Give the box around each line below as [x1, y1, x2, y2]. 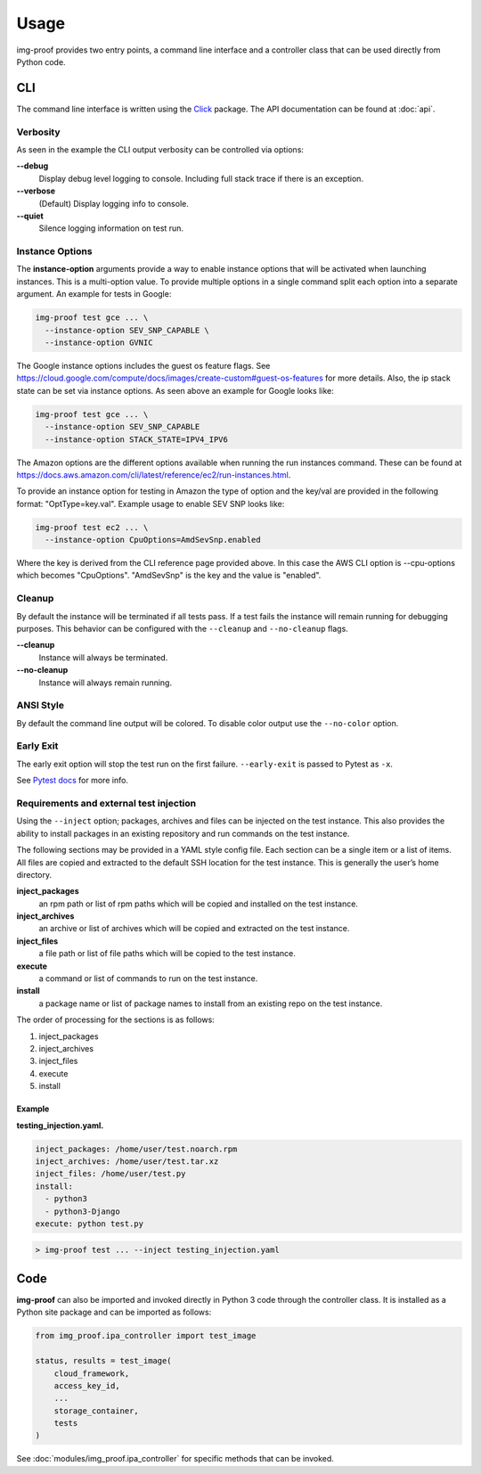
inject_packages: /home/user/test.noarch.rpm [35, 1143, 238, 1154]
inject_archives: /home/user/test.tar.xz [35, 1156, 219, 1167]
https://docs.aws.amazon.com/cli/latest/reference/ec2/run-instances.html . [16, 469, 291, 480]
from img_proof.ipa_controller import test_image [35, 1331, 257, 1341]
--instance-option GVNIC [45, 338, 153, 348]
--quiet [16, 210, 44, 221]
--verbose [16, 185, 56, 196]
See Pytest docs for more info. [16, 775, 129, 786]
